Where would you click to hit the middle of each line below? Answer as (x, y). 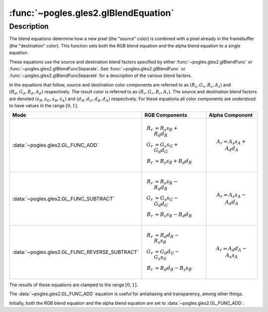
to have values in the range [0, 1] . (44, 105)
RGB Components (166, 115)
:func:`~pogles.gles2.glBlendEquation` (92, 13)
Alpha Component (231, 115)
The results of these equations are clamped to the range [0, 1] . (74, 285)
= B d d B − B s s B (173, 268)
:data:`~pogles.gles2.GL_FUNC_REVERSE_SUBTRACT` (75, 252)
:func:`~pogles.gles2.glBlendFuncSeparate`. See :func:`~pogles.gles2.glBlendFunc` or (97, 68)
